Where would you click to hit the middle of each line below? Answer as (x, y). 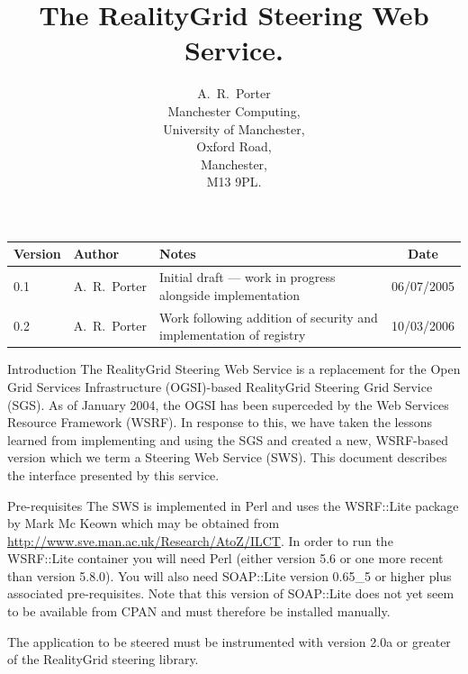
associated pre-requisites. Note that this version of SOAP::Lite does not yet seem (231, 593)
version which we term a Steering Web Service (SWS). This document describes (227, 457)
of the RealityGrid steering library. (103, 659)
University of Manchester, (234, 128)
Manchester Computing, (234, 110)
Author (96, 254)
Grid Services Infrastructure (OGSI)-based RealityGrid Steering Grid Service (220, 386)
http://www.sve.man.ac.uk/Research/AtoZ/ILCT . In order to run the (200, 540)
